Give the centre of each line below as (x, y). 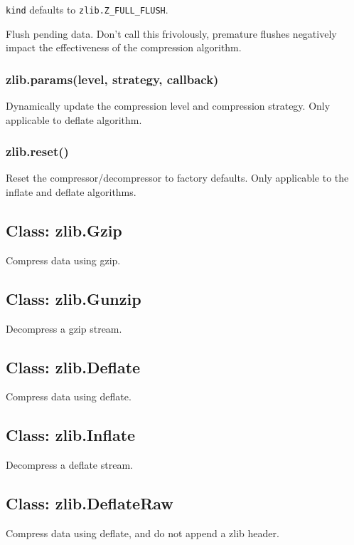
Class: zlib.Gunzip (74, 298)
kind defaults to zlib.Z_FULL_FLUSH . (87, 9)
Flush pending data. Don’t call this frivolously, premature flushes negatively (171, 33)
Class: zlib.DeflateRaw (90, 503)
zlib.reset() (37, 151)
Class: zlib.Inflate (71, 435)
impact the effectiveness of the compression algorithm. (124, 47)
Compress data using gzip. (63, 260)
